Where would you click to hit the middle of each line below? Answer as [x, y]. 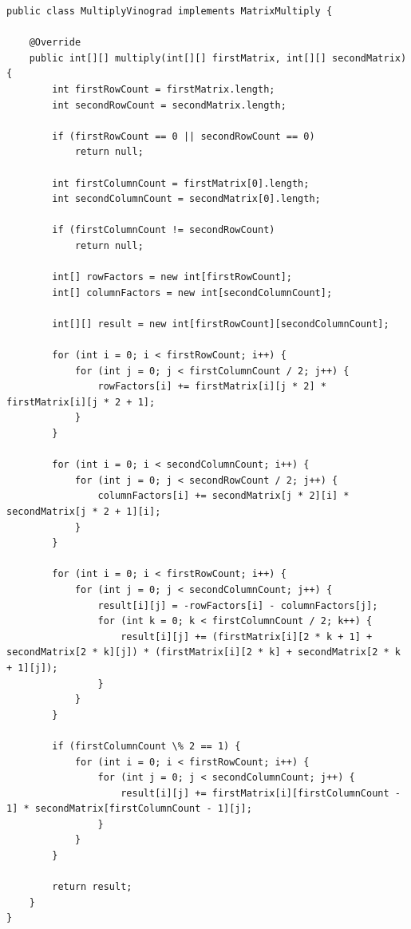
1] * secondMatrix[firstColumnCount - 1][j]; [129, 809]
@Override [55, 43]
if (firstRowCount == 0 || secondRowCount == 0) [184, 136]
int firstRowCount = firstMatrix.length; [164, 89]
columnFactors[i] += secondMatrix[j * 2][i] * [223, 496]
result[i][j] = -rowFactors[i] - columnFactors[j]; [238, 605]
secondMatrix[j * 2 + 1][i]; [84, 512]
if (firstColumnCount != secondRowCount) [164, 230]
